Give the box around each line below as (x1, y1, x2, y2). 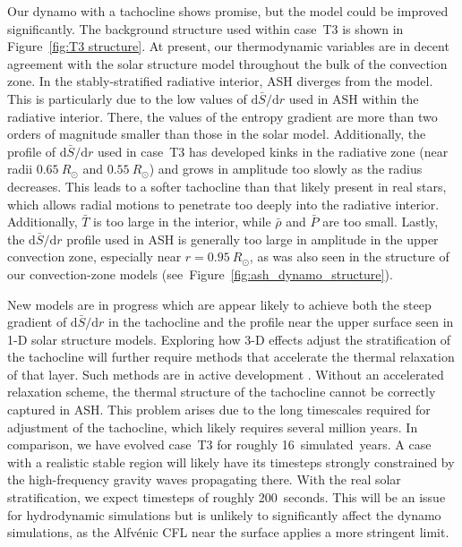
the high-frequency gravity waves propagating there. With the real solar (7, 470, 401, 489)
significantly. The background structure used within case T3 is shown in (7, 19, 404, 38)
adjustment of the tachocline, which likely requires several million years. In (7, 417, 418, 436)
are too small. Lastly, (322, 212, 439, 231)
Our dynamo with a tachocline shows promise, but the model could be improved (7, 2, 449, 20)
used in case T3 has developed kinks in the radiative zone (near (97, 141, 449, 160)
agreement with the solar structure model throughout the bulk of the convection (7, 54, 448, 73)
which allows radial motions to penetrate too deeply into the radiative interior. (7, 194, 440, 213)
